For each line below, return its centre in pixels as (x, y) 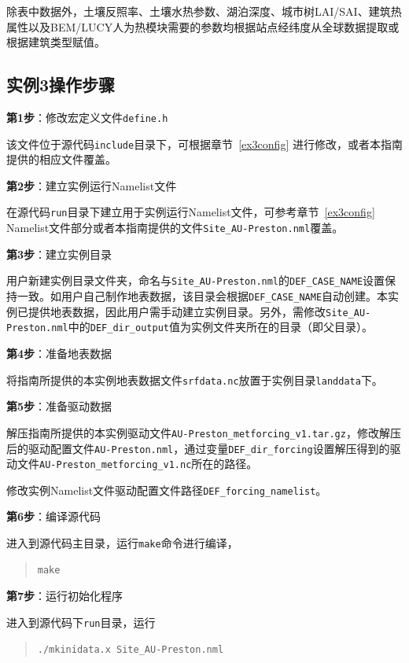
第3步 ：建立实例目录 (59, 254)
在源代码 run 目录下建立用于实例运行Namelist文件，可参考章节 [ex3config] (191, 212)
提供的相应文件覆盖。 (61, 159)
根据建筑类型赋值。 (56, 42)
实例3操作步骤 (61, 85)
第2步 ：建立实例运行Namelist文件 (92, 185)
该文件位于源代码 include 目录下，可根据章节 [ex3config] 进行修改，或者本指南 (204, 144)
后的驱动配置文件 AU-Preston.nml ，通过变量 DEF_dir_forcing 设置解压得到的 (198, 448)
